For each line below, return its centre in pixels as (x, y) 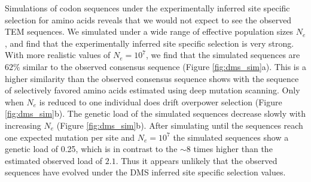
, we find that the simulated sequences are (223, 55)
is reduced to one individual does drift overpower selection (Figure (161, 101)
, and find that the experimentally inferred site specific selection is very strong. (150, 43)
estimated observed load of (54, 160)
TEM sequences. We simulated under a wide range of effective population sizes (149, 31)
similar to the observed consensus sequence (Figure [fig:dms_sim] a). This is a (164, 66)
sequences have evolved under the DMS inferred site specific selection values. (145, 172)
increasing (23, 125)
